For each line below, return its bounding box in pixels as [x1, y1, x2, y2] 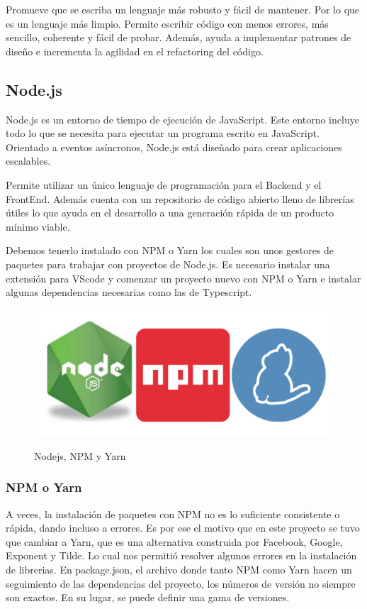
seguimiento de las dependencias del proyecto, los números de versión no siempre [6, 576, 356, 591]
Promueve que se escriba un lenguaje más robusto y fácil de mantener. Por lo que [6, 2, 360, 16]
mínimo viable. [6, 219, 70, 234]
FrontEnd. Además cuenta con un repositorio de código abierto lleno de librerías [6, 191, 354, 206]
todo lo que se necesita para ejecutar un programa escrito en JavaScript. [6, 126, 320, 141]
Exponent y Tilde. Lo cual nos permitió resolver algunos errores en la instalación [6, 548, 357, 563]
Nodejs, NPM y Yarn [34, 448, 126, 463]
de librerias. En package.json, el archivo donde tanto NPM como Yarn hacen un [6, 561, 352, 576]
